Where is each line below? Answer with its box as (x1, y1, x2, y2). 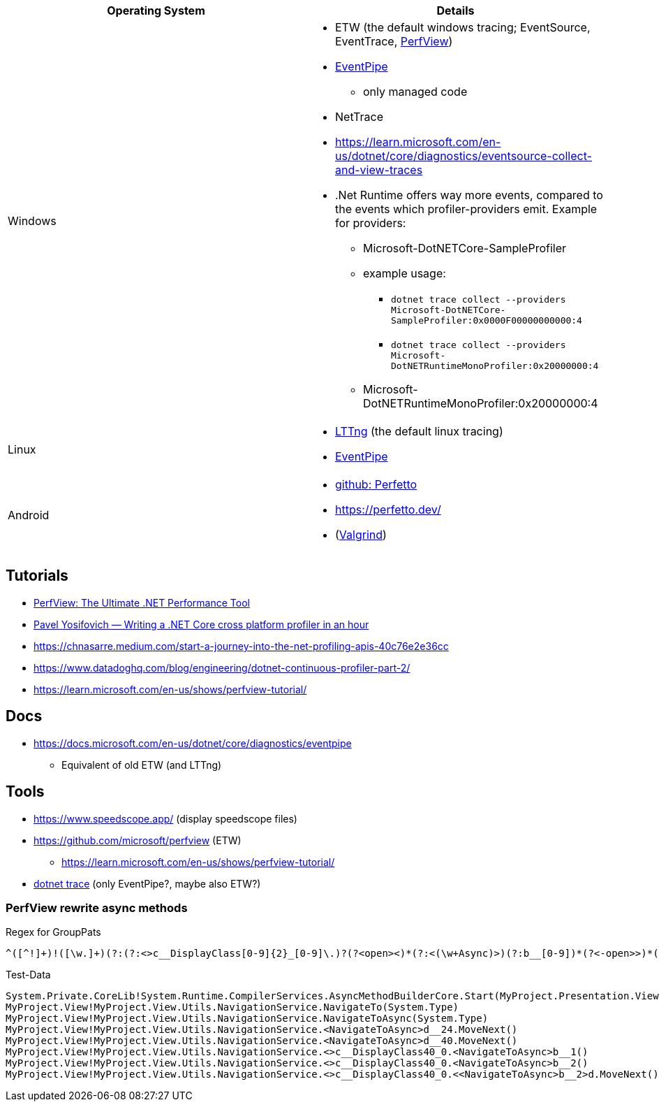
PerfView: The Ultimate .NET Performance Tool (34, 596, 250, 609)
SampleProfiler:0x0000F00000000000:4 (391, 315, 582, 326)
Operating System (107, 3, 205, 17)
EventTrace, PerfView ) (335, 34, 453, 48)
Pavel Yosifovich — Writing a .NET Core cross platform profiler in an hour (34, 618, 369, 630)
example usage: (363, 266, 446, 280)
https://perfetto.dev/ (335, 502, 441, 516)
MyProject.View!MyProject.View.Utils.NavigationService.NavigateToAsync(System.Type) (6, 1013, 489, 1025)
